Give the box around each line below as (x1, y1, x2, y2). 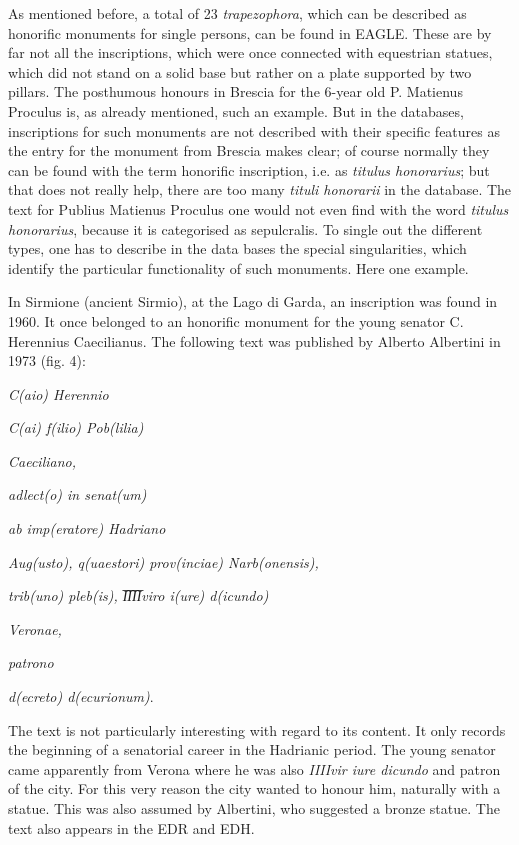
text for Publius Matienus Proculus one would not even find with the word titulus (8, 198, 509, 219)
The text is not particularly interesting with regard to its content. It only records (8, 719, 506, 740)
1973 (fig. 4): (8, 350, 86, 371)
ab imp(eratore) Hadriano (8, 518, 166, 539)
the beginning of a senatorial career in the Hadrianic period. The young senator (8, 739, 496, 760)
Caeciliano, (8, 450, 76, 471)
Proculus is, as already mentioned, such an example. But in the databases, (8, 100, 464, 121)
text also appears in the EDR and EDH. (8, 817, 255, 838)
